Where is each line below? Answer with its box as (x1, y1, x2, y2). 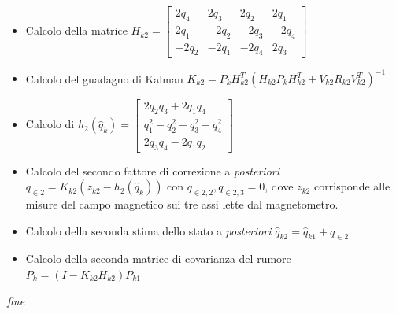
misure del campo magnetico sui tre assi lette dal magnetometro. (25, 195, 339, 212)
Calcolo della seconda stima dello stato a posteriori (25, 222, 272, 238)
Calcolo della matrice (25, 22, 128, 39)
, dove (265, 178, 294, 194)
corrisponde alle (314, 178, 390, 194)
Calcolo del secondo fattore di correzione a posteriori (25, 162, 280, 179)
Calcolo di (25, 116, 75, 132)
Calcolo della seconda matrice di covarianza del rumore (25, 250, 291, 267)
